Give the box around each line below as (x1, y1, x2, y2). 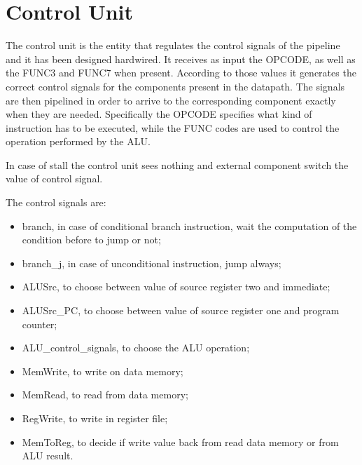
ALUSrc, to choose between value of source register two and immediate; (22, 279, 330, 294)
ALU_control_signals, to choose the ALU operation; (22, 340, 250, 355)
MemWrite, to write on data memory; (22, 363, 183, 378)
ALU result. (22, 448, 74, 463)
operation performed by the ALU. (6, 134, 151, 149)
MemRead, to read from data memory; (22, 387, 188, 402)
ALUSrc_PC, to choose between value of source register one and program (22, 303, 340, 318)
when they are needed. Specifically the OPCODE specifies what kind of (6, 107, 312, 121)
